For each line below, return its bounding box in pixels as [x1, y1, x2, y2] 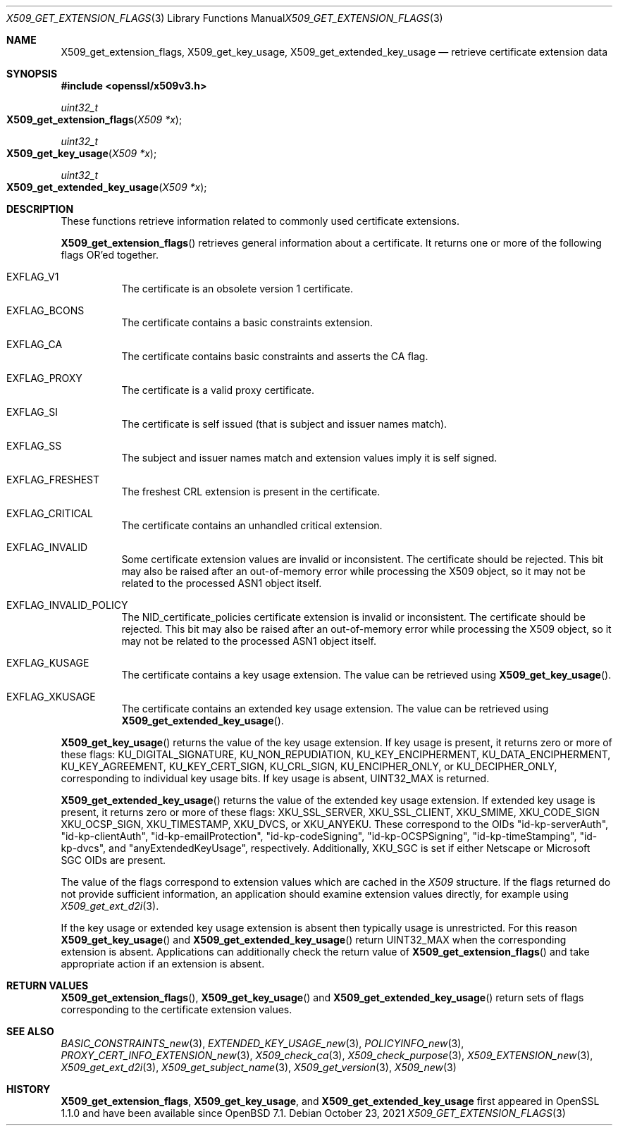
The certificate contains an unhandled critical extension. [121, 519, 383, 531]
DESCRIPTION [6, 203, 74, 215]
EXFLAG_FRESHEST [6, 474, 100, 486]
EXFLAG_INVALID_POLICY [6, 599, 128, 611]
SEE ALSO [6, 1025, 54, 1037]
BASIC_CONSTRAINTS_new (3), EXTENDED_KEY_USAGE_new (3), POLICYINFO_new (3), [61, 1037, 464, 1049]
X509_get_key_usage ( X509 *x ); [6, 147, 157, 159]
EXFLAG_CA [6, 338, 63, 350]
